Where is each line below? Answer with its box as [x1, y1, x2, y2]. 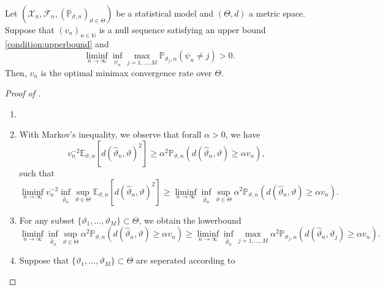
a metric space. [249, 7, 305, 19]
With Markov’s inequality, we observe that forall [19, 128, 202, 141]
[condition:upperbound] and [5, 37, 109, 50]
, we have [225, 128, 261, 141]
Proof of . [5, 87, 41, 100]
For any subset [19, 213, 75, 226]
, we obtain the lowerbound [139, 213, 242, 226]
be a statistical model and [116, 7, 214, 19]
